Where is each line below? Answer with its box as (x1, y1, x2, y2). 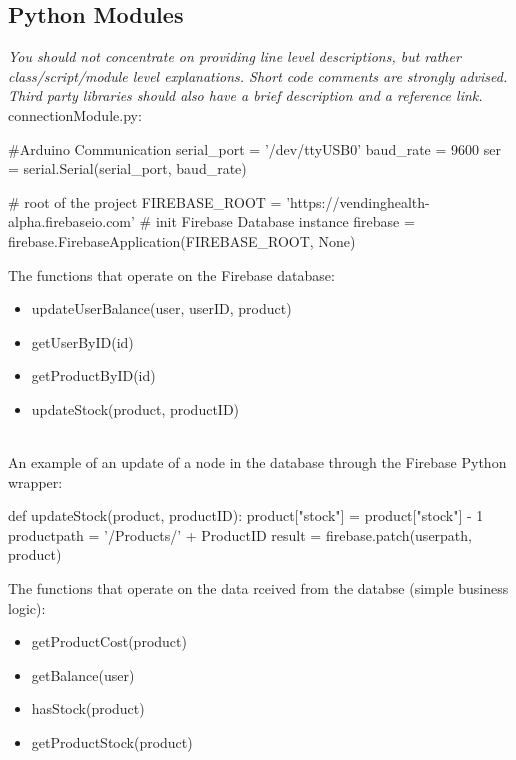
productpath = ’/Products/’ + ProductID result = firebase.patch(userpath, (8, 524, 472, 545)
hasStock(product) (31, 698, 145, 719)
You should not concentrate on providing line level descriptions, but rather (8, 46, 461, 67)
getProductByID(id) (31, 365, 156, 386)
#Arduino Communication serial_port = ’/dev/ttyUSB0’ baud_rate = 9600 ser (8, 138, 501, 159)
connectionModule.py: (8, 104, 142, 125)
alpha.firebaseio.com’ (8, 211, 135, 232)
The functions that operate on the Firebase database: (8, 264, 335, 285)
